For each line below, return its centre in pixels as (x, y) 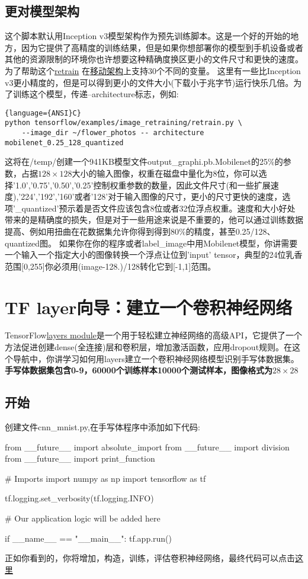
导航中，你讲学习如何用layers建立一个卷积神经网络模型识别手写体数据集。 (156, 358)
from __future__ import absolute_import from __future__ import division (147, 447)
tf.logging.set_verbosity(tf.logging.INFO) (79, 498)
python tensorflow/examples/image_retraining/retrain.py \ (123, 123)
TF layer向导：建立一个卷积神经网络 (149, 307)
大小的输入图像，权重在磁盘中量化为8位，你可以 (165, 173)
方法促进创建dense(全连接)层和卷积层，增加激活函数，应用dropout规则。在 (149, 347)
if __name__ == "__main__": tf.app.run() (89, 538)
